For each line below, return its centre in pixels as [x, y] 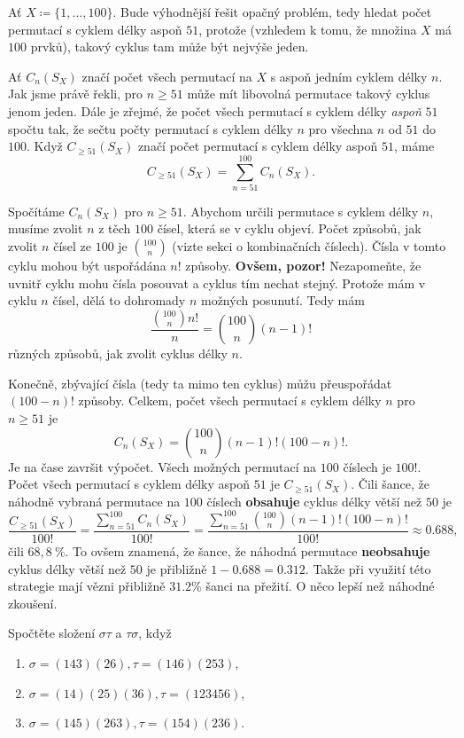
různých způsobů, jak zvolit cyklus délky [118, 353]
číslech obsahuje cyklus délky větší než [314, 501]
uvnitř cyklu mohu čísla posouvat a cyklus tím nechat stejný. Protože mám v [217, 283]
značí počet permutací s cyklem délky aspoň [258, 146]
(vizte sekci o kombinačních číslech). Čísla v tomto [309, 246]
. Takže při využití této [368, 568]
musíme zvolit [46, 228]
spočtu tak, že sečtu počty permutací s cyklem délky [151, 128]
